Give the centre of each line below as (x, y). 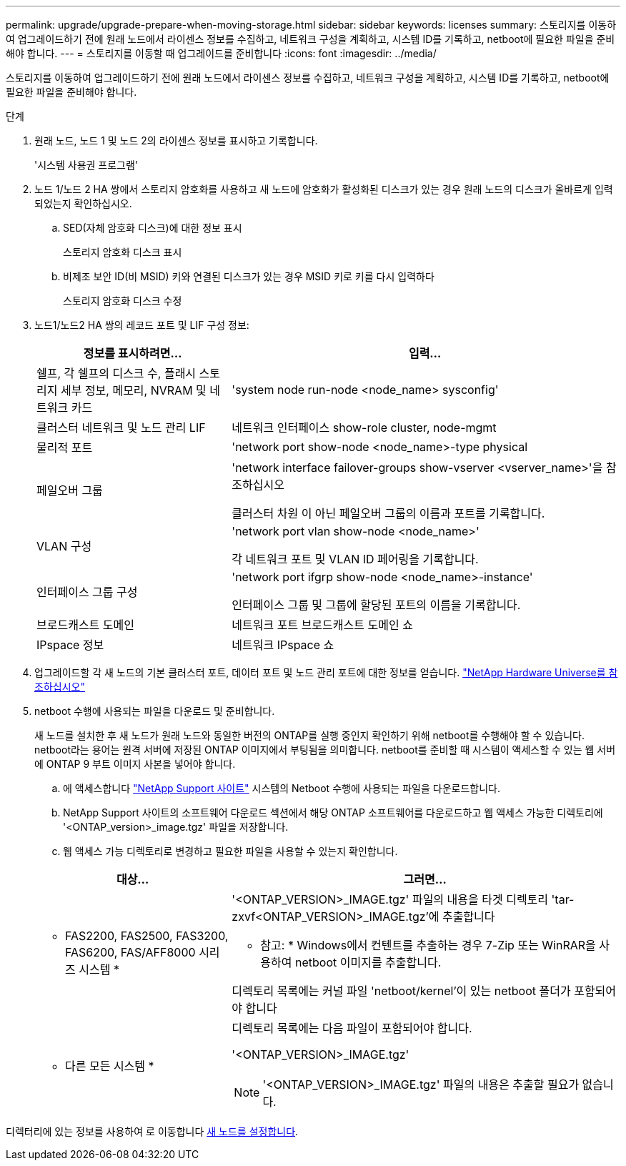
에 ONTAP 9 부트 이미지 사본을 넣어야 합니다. (135, 764)
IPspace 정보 (70, 645)
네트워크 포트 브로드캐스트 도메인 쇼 (322, 625)
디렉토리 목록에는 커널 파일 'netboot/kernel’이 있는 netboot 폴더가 (401, 991)
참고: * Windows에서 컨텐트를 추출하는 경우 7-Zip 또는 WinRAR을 (428, 945)
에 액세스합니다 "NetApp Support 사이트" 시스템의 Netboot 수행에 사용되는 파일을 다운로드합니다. (282, 788)
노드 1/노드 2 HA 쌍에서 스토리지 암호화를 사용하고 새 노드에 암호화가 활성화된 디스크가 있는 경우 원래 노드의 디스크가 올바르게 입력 (324, 189)
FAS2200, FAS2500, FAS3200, (147, 936)
